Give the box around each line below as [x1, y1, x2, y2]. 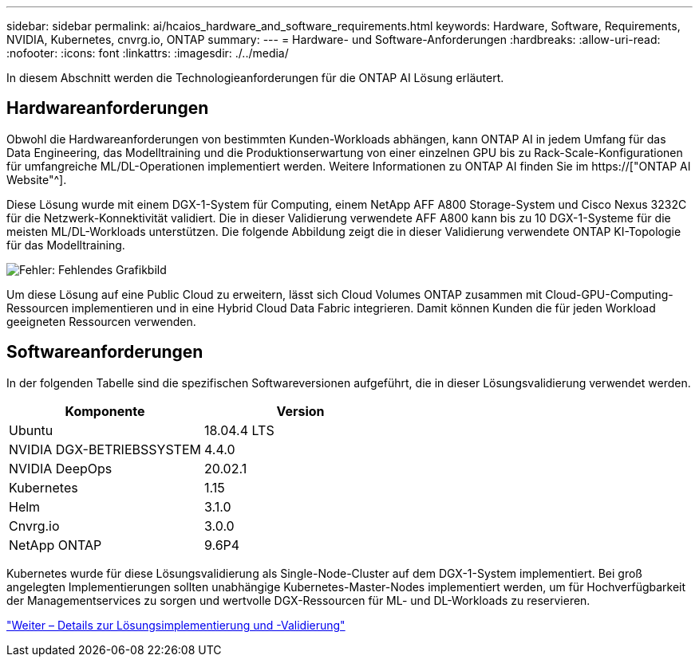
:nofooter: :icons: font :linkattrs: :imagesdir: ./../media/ [6, 46, 289, 60]
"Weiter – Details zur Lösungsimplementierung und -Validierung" [6, 618, 346, 632]
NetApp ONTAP [9, 536, 102, 553]
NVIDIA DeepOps [9, 460, 113, 477]
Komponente [65, 402, 145, 419]
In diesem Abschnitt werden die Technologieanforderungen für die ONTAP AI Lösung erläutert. [6, 71, 504, 84]
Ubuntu [9, 422, 53, 438]
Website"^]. [6, 172, 67, 186]
